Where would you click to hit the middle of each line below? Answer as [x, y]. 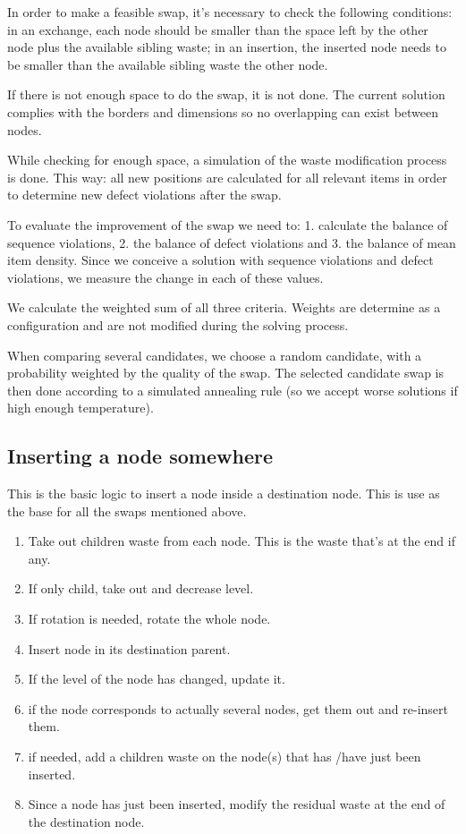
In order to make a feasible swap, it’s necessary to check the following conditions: [230, 12]
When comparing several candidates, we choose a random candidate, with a [215, 355]
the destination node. [86, 821]
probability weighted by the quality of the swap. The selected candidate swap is [225, 373]
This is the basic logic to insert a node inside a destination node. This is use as [224, 494]
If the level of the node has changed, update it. [157, 679]
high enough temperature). [80, 408]
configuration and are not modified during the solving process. [178, 324]
